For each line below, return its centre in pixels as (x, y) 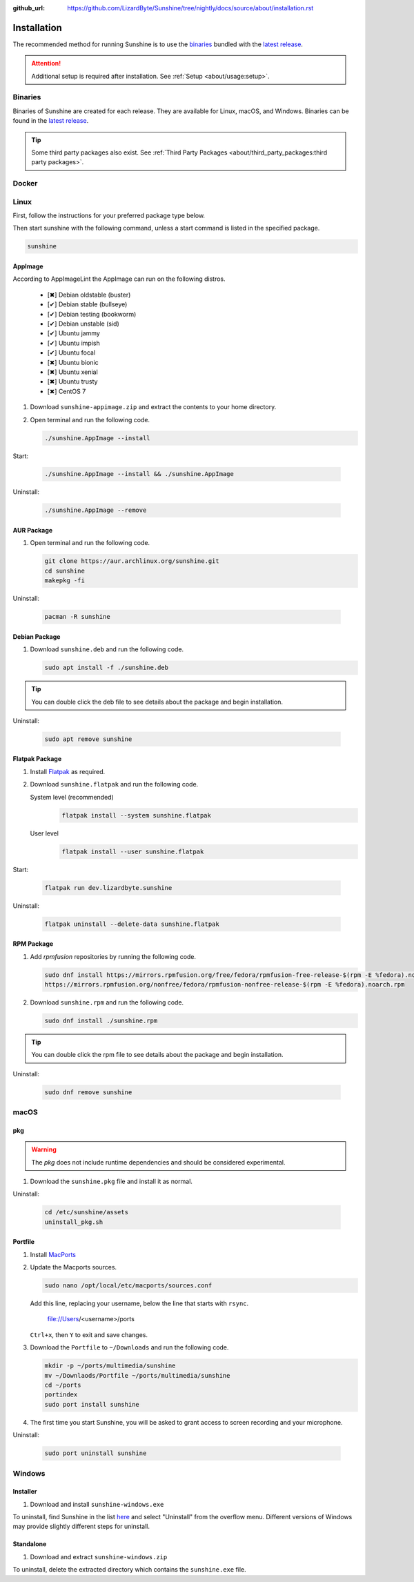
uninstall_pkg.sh (74, 1222)
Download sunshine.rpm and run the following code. (107, 1002)
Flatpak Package (37, 759)
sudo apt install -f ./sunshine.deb (107, 668)
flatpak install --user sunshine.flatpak (133, 851)
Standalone (30, 1544)
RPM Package (33, 944)
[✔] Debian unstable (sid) (83, 324)
